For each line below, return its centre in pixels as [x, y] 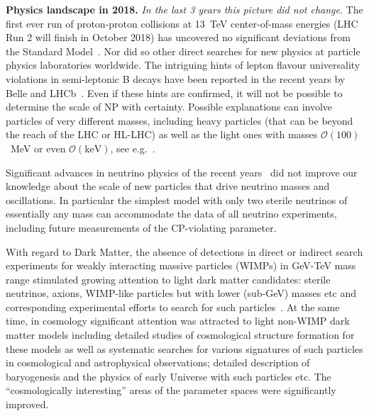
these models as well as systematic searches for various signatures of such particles [184, 348]
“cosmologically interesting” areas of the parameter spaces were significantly [171, 390]
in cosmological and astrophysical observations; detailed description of [158, 362]
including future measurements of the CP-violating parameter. [141, 227]
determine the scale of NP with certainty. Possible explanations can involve [169, 107]
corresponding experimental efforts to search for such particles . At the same [173, 307]
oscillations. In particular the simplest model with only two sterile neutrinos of [177, 199]
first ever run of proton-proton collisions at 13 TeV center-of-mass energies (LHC [182, 23]
